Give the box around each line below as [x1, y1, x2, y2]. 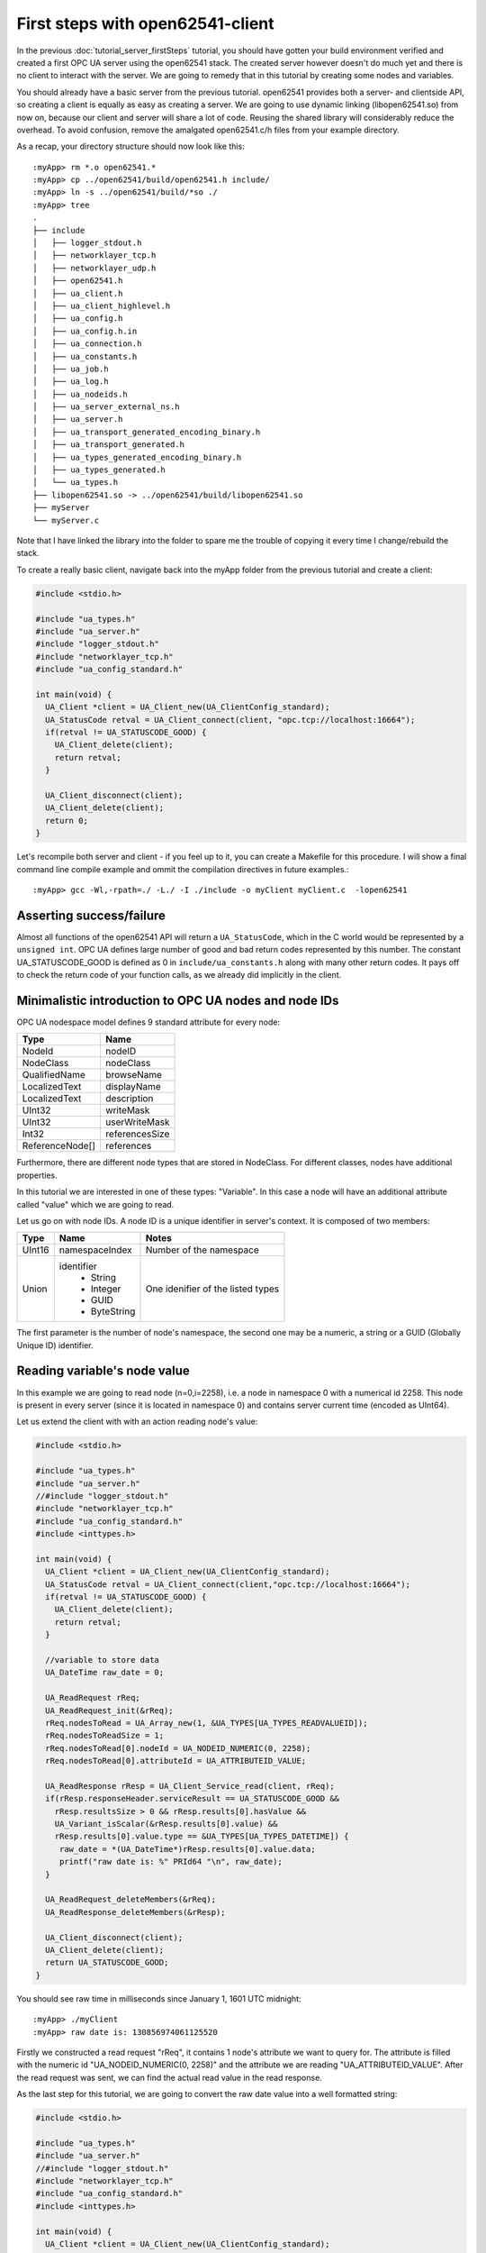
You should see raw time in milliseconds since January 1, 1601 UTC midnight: [16, 1993, 301, 2004]
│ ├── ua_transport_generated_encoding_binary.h [32, 426, 261, 437]
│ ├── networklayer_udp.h [32, 262, 157, 273]
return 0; [45, 816, 89, 825]
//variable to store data [45, 1655, 159, 1665]
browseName [104, 1069, 162, 1081]
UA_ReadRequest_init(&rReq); [45, 1705, 175, 1716]
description [104, 1092, 154, 1105]
